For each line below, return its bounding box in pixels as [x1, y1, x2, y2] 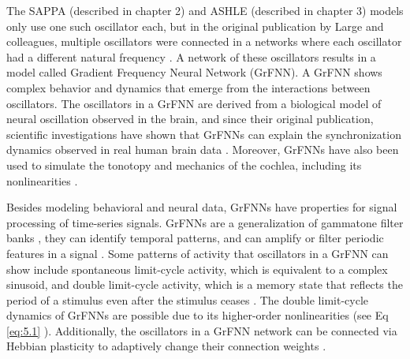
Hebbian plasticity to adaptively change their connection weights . [6, 338, 326, 354]
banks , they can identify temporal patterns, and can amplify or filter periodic [6, 230, 384, 246]
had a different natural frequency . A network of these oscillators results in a [6, 48, 376, 65]
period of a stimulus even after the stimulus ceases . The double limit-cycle [6, 291, 368, 308]
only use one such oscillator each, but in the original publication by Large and [6, 17, 384, 34]
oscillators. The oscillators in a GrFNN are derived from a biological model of [6, 95, 382, 111]
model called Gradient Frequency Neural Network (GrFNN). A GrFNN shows [6, 64, 382, 80]
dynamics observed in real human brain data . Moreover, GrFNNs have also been [6, 141, 399, 158]
